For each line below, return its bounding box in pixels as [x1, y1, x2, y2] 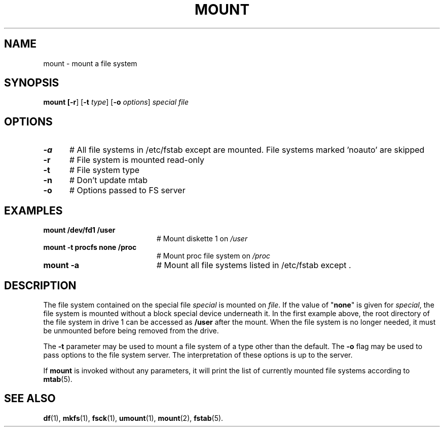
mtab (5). [43, 374, 72, 383]
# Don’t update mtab [69, 175, 148, 186]
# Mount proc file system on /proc [157, 251, 271, 261]
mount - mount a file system [43, 59, 137, 68]
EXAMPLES [4, 204, 63, 217]
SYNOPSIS [4, 76, 59, 90]
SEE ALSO [4, 392, 56, 405]
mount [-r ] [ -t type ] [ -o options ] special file [43, 98, 189, 107]
